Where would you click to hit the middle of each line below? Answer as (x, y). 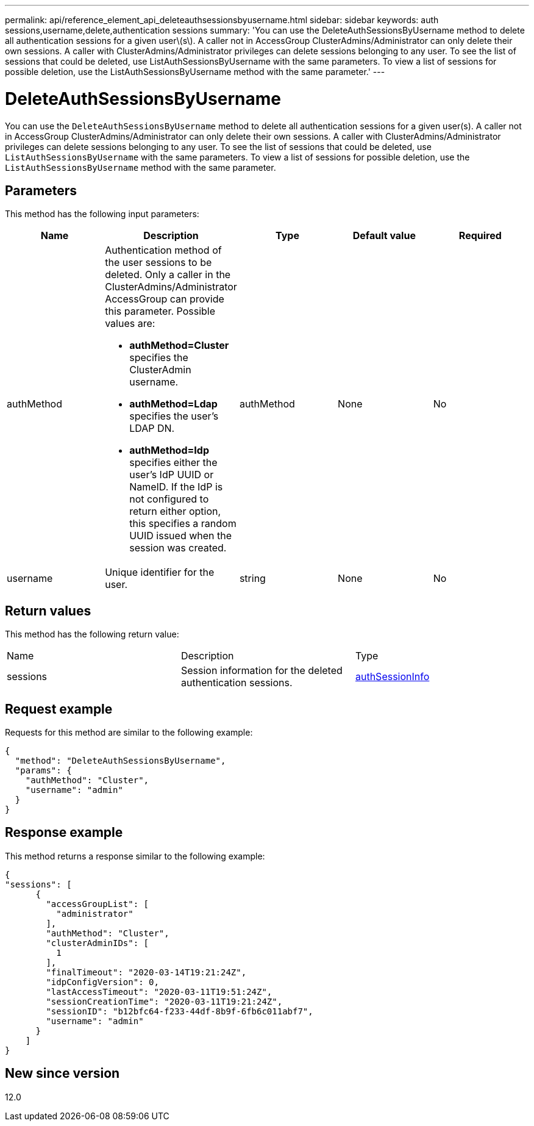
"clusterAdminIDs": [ (98, 943)
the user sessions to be (158, 263)
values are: (130, 324)
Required (480, 236)
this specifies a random (183, 524)
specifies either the (173, 463)
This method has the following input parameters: (102, 214)
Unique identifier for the (160, 572)
